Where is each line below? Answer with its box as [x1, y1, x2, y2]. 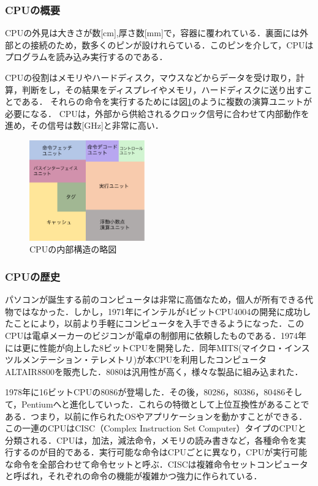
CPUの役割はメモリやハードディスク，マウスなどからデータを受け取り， [5, 71, 296, 83]
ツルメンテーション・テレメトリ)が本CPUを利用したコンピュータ [5, 353, 267, 366]
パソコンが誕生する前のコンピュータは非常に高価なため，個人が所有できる [5, 293, 305, 306]
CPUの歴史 [5, 268, 61, 284]
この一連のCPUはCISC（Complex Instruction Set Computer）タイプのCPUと [5, 422, 306, 435]
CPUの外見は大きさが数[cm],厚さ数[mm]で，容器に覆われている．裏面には [5, 26, 300, 39]
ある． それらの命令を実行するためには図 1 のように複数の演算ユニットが [21, 95, 312, 108]
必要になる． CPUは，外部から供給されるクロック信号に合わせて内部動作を [5, 107, 309, 120]
